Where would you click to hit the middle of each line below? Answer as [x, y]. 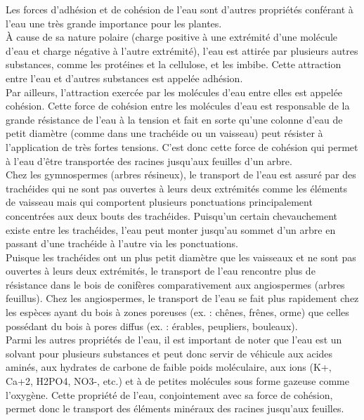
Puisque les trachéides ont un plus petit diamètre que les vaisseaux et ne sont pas [181, 257]
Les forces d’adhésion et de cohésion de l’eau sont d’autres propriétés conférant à [180, 9]
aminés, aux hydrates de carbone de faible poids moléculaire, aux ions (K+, [169, 367]
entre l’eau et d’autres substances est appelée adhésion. [124, 78]
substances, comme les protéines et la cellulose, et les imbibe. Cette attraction [174, 64]
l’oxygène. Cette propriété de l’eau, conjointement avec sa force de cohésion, [169, 394]
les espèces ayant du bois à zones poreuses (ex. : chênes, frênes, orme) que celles [177, 312]
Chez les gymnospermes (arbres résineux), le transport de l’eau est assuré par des [181, 175]
